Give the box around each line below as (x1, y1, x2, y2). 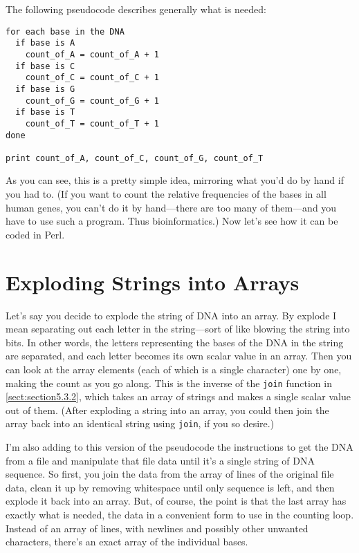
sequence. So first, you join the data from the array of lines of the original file (6, 467, 334, 481)
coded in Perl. (6, 227, 65, 241)
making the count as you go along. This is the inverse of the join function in (6, 375, 332, 390)
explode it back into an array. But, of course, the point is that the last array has (6, 494, 347, 508)
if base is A (15, 38, 75, 48)
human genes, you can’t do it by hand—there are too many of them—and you (6, 200, 337, 214)
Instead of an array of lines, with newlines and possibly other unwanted (6, 521, 309, 535)
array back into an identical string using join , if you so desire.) (6, 416, 275, 431)
